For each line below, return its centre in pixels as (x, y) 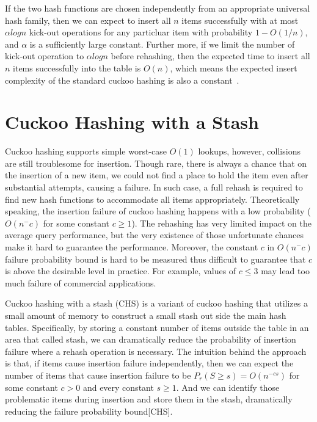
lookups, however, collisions (249, 151)
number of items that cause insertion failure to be (98, 375)
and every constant (118, 387)
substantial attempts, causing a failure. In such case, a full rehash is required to (154, 187)
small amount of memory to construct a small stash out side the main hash (146, 315)
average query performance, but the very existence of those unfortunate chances (154, 235)
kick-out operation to (45, 56)
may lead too (285, 271)
